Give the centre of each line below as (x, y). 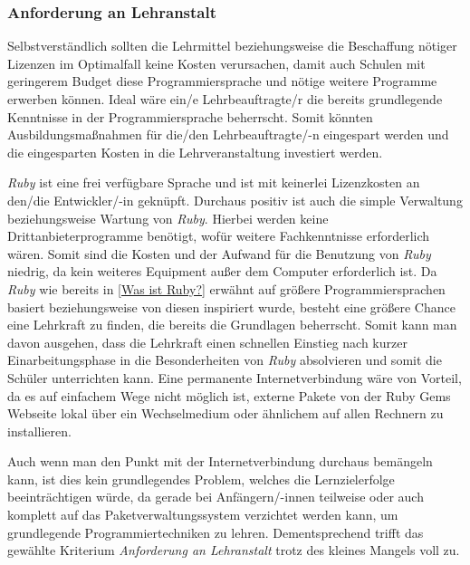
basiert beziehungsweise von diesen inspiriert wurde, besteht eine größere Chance (231, 306)
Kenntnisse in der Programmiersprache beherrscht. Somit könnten (190, 116)
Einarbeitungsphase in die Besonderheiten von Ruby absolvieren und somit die (225, 360)
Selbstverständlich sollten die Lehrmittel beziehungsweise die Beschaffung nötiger (232, 46)
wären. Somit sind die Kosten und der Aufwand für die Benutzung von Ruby (219, 253)
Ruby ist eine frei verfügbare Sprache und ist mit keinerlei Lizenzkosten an (214, 182)
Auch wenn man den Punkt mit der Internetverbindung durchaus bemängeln (220, 461)
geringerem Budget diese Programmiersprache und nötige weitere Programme (222, 81)
